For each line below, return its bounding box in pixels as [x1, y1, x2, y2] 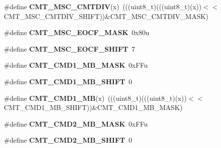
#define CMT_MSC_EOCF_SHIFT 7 [4, 43, 136, 54]
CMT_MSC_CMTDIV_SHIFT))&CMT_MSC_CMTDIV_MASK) [4, 11, 209, 21]
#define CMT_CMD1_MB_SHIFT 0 [4, 76, 132, 86]
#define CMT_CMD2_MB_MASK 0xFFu [4, 118, 148, 129]
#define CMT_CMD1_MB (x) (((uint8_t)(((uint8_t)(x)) [4, 92, 187, 103]
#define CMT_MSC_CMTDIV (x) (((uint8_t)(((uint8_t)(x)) [4, 1, 202, 11]
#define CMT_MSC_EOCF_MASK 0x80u [4, 27, 150, 37]
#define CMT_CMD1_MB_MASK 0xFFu [4, 60, 148, 70]
